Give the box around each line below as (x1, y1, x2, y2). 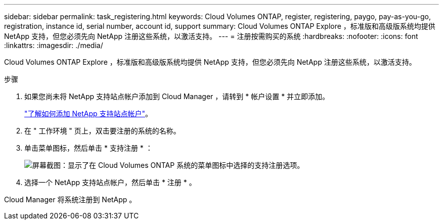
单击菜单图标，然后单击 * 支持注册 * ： (24, 144, 153, 152)
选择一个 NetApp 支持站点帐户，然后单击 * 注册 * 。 (24, 178, 196, 187)
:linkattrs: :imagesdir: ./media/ (4, 41, 103, 50)
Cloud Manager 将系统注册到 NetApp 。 (4, 195, 137, 204)
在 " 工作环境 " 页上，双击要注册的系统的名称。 (24, 126, 181, 135)
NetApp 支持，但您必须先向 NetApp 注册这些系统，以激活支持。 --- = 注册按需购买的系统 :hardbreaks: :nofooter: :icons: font (4, 32, 418, 40)
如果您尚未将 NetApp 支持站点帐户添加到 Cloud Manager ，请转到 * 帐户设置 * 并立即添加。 (24, 92, 330, 101)
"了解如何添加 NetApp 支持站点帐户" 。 (24, 109, 153, 118)
